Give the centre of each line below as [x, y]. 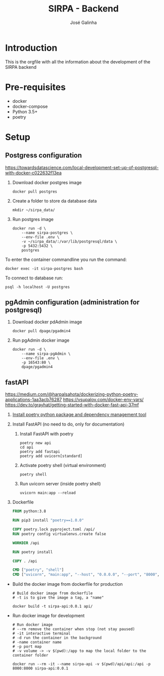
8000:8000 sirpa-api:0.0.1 [40, 669]
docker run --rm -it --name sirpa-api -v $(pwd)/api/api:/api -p [81, 664]
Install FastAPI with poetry [46, 434]
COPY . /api [25, 561]
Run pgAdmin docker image [41, 340]
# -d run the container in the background [57, 638]
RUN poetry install [33, 552]
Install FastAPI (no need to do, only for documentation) [68, 424]
